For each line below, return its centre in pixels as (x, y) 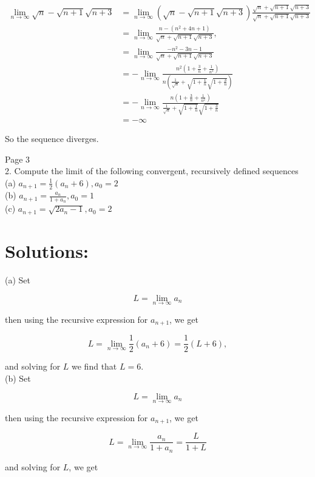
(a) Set (18, 280)
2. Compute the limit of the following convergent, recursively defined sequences (152, 171)
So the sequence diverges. (52, 139)
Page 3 (18, 159)
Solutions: (47, 251)
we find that (94, 366)
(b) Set (18, 378)
